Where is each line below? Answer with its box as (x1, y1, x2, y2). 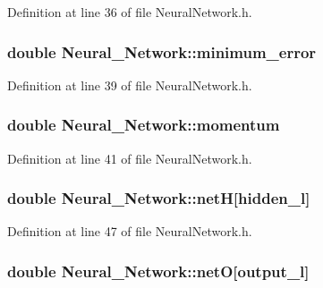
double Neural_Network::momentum (7, 114, 280, 136)
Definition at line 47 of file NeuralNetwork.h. (7, 222, 252, 241)
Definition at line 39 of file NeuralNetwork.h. (7, 75, 252, 94)
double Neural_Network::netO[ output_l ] (7, 259, 310, 282)
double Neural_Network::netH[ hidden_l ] (7, 187, 310, 209)
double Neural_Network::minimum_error (7, 40, 317, 63)
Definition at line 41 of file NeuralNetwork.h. (7, 148, 252, 167)
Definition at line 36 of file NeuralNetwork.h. (7, 3, 252, 21)
